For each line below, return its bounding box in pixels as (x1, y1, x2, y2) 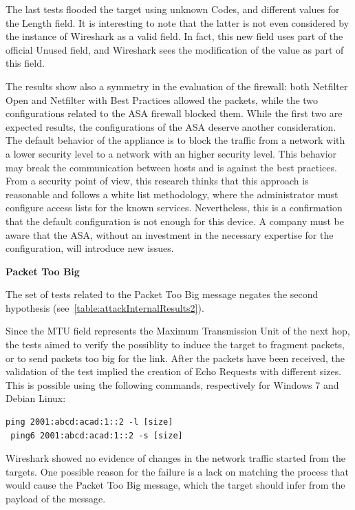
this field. (6, 56, 45, 70)
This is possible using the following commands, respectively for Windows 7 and (6, 377, 339, 392)
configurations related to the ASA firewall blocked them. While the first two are (6, 106, 343, 120)
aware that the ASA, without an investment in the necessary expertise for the (6, 227, 334, 242)
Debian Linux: (6, 391, 66, 405)
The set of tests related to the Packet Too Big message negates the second (6, 287, 319, 301)
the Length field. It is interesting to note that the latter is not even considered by (6, 15, 349, 30)
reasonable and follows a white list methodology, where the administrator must (6, 187, 338, 201)
